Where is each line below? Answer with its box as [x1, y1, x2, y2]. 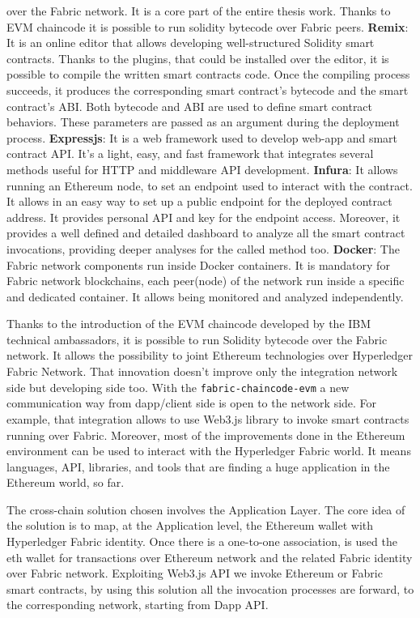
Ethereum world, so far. [6, 474, 125, 491]
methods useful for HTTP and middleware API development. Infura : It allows [6, 160, 398, 177]
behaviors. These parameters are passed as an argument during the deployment [6, 113, 400, 130]
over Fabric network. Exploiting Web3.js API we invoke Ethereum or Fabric [6, 565, 383, 582]
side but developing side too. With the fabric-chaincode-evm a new [6, 378, 350, 395]
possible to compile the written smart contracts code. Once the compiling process [6, 66, 410, 83]
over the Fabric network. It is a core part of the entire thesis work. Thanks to [6, 2, 391, 19]
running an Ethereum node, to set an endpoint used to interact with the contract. [6, 177, 413, 194]
